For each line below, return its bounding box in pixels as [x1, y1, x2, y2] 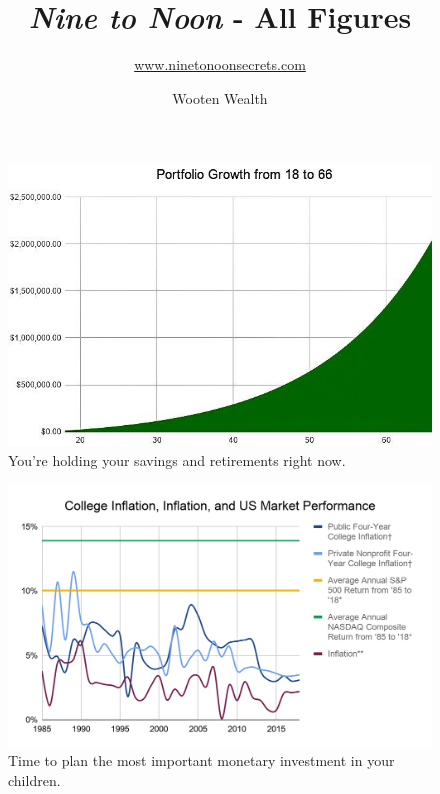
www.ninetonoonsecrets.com [134, 54, 306, 75]
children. [8, 769, 61, 790]
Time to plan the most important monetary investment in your [8, 750, 395, 771]
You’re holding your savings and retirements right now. [8, 449, 346, 470]
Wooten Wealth [172, 87, 268, 108]
